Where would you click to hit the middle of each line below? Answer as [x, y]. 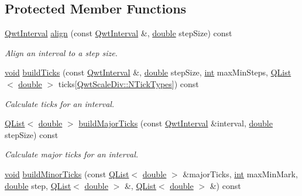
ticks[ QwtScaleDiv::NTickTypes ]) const [128, 83]
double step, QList [38, 185]
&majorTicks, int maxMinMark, [240, 173]
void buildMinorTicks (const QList [67, 173]
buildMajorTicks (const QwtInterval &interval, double [176, 123]
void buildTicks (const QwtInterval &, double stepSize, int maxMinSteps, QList [148, 72]
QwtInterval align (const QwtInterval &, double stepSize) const [119, 33]
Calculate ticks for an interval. [60, 103]
